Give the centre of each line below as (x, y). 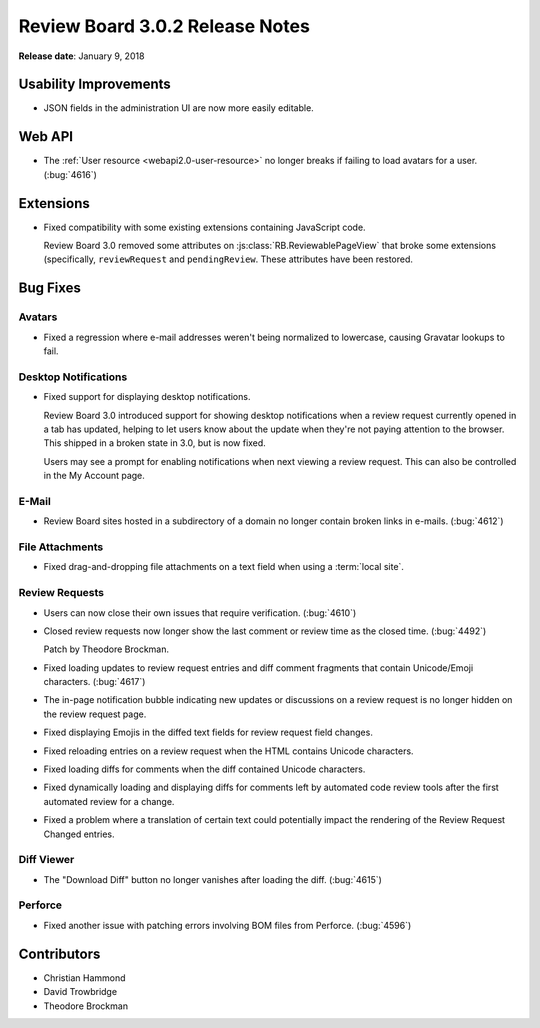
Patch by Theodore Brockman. (106, 649)
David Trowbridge (80, 992)
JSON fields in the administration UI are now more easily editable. (178, 108)
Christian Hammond (84, 977)
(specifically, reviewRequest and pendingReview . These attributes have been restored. (228, 259)
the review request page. (95, 714)
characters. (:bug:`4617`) (94, 682)
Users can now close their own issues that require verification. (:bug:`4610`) (200, 612)
